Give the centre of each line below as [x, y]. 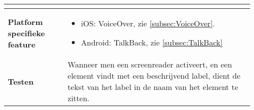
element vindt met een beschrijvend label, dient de [154, 76]
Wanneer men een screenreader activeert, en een [150, 64]
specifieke [27, 33]
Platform [25, 22]
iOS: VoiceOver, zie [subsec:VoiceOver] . [148, 23]
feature [22, 44]
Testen [21, 81]
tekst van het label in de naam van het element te [153, 87]
